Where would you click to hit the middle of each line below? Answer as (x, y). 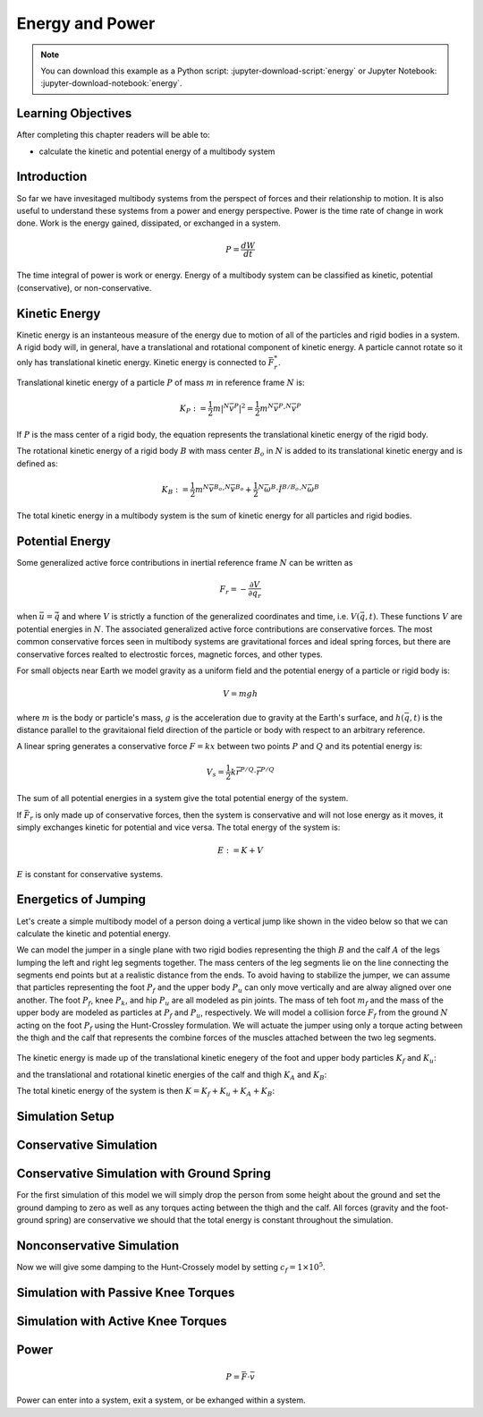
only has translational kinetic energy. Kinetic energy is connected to (141, 363)
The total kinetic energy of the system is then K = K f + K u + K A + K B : (146, 1092)
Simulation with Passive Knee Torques (126, 1292)
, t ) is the (426, 717)
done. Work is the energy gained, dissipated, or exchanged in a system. (148, 223)
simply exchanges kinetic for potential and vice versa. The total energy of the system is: (178, 827)
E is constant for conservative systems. (90, 874)
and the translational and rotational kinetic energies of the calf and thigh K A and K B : (172, 1076)
